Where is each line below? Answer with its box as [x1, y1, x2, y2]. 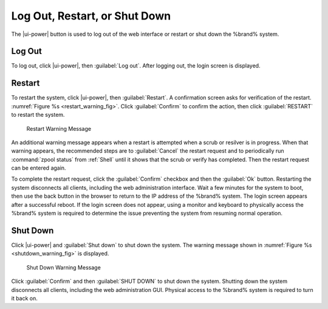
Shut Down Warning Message [26, 263, 101, 271]
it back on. [11, 294, 38, 302]
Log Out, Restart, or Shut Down [11, 9, 171, 23]
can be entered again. [11, 164, 66, 172]
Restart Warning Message [26, 125, 91, 132]
